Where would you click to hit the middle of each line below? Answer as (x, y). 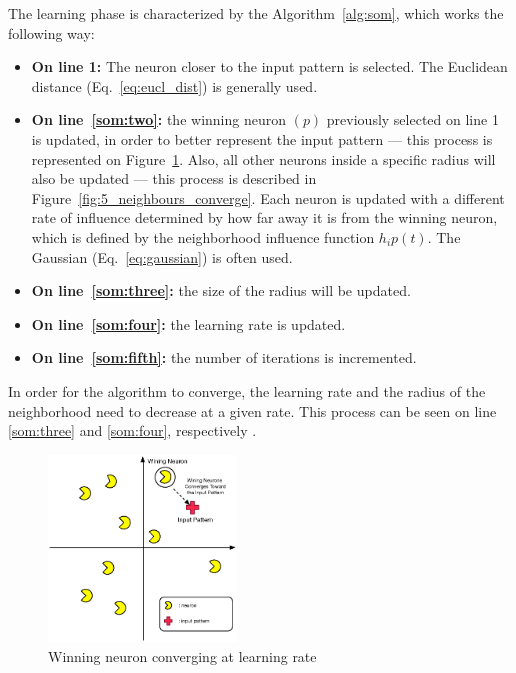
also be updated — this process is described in (174, 178)
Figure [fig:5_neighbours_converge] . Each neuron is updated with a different (268, 197)
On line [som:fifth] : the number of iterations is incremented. (224, 357)
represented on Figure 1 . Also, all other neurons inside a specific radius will (263, 158)
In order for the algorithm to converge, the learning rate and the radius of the (247, 390)
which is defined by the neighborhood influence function (203, 236)
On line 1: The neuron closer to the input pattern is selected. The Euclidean (269, 66)
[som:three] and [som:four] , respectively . (132, 430)
